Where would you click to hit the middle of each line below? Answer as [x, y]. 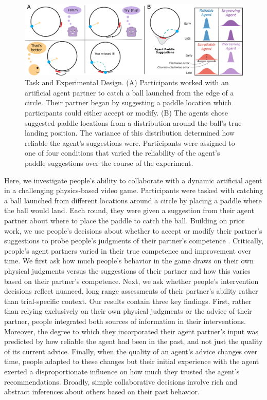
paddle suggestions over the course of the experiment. [109, 163]
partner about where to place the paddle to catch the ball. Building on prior [124, 221]
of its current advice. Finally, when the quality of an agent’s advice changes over [131, 351]
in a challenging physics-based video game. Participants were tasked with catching [134, 190]
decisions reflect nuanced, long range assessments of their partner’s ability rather [131, 291]
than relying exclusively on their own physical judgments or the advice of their [128, 311]
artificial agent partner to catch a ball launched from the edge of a [129, 92]
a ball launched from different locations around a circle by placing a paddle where [133, 200]
